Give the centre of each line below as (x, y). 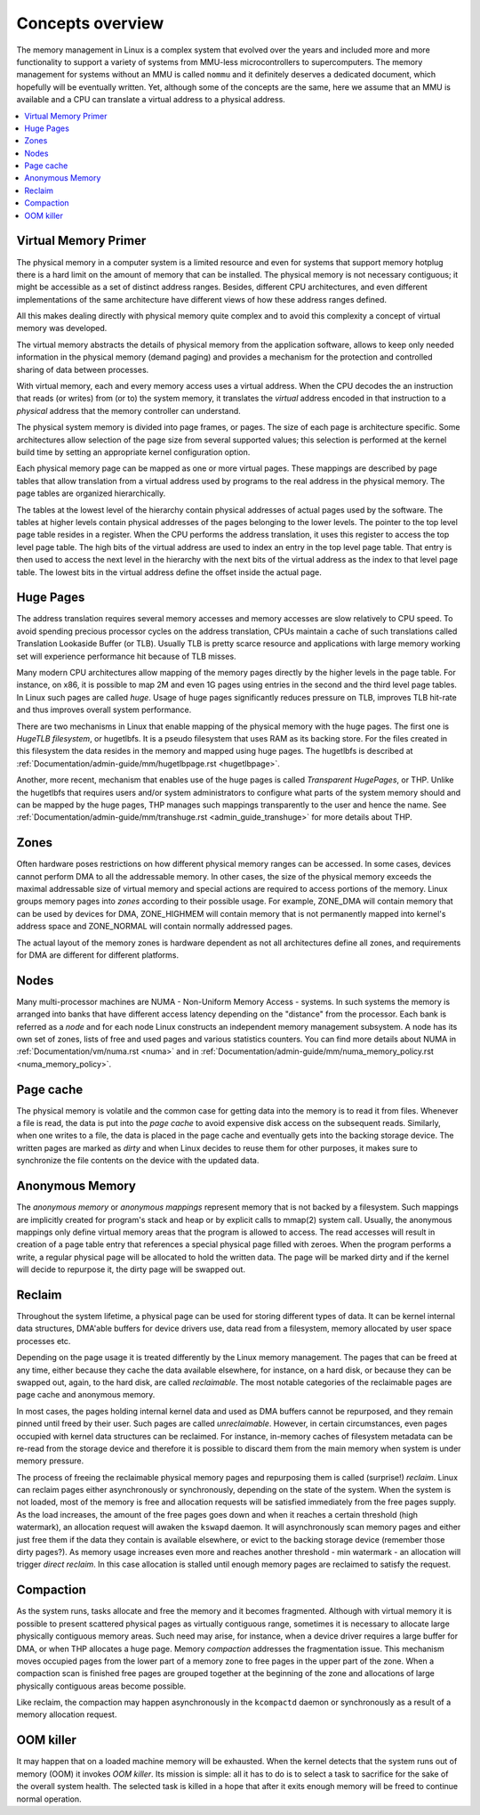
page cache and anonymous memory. (86, 1395)
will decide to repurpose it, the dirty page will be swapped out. (131, 1269)
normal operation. (49, 1799)
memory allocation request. (67, 1714)
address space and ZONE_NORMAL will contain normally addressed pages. (155, 927)
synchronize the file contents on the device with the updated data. (138, 1161)
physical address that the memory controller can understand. (129, 410)
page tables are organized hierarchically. (91, 493)
